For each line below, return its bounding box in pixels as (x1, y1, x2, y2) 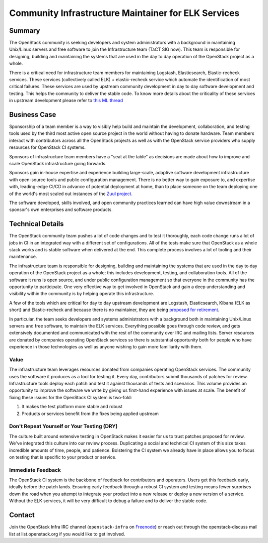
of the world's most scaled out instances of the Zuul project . (9, 191, 133, 197)
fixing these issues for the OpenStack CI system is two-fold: (9, 394, 133, 400)
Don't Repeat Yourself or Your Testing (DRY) (9, 423, 118, 430)
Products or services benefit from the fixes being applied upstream (21, 411, 159, 417)
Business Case (9, 110, 57, 119)
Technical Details (9, 219, 64, 228)
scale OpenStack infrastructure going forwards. (9, 161, 107, 167)
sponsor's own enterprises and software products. (9, 207, 113, 213)
